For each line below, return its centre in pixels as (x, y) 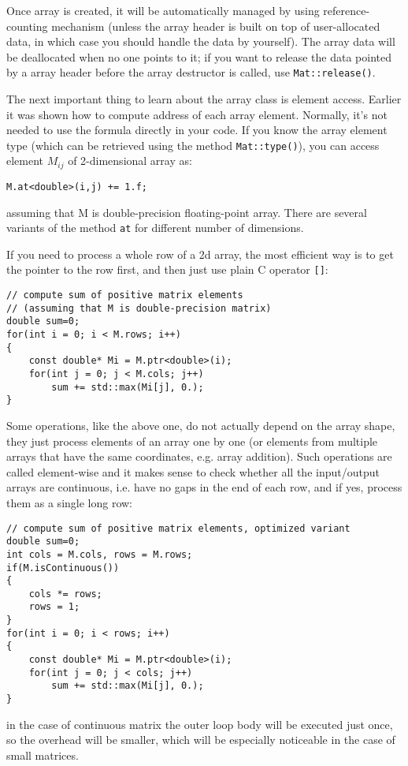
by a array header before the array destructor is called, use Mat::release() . (191, 72)
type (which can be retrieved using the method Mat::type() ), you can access (193, 145)
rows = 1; (54, 607)
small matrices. (43, 755)
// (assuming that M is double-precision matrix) (139, 308)
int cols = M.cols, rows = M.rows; (100, 554)
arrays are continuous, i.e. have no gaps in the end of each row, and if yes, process (204, 487)
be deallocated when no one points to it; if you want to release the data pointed (199, 56)
